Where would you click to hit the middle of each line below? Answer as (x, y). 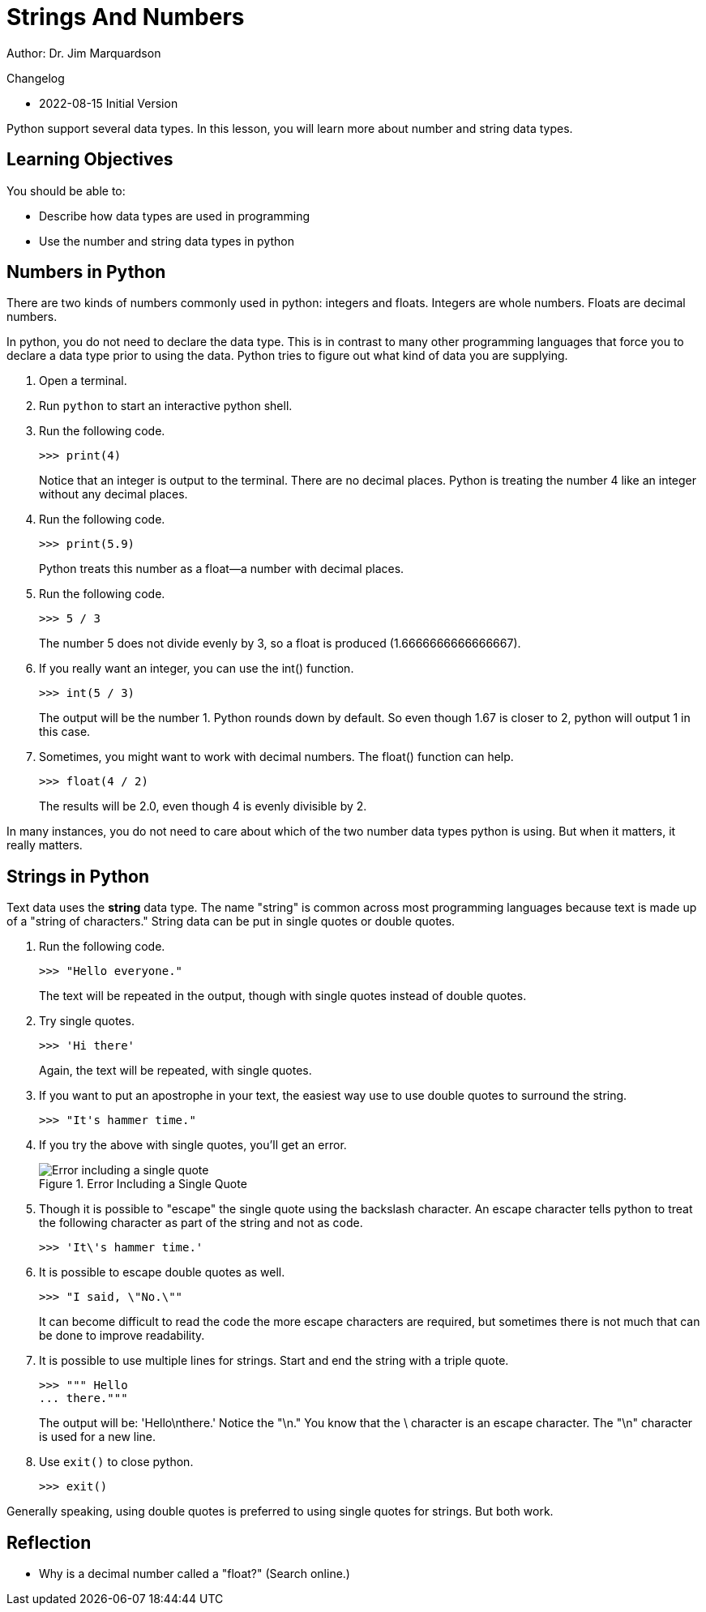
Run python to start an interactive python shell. (166, 406)
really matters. (45, 845)
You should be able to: (66, 190)
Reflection (49, 1542)
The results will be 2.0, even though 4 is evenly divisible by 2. (203, 806)
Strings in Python (78, 876)
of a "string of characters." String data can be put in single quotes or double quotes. (231, 921)
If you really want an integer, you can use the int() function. (197, 669)
